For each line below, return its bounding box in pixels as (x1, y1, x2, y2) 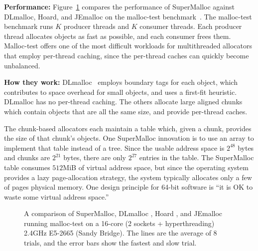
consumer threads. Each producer (139, 21, 242, 31)
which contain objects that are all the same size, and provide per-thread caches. (4, 106, 248, 116)
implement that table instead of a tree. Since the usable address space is (4, 142, 225, 153)
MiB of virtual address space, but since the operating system (63, 162, 249, 172)
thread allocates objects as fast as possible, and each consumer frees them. (4, 30, 231, 41)
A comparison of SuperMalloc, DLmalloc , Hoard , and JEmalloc (24, 208, 223, 219)
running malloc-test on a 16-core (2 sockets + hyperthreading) (24, 218, 215, 228)
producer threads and (63, 21, 129, 31)
